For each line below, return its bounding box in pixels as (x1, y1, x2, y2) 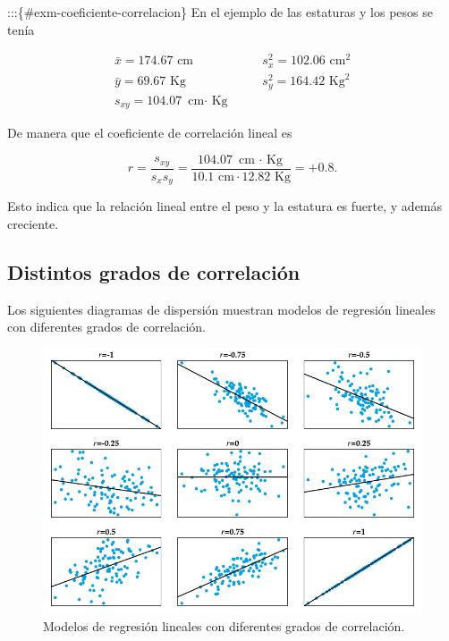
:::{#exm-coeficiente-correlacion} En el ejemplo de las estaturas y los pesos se (7, 3, 433, 21)
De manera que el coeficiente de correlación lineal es (7, 123, 292, 142)
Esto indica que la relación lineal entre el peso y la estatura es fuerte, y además (7, 197, 443, 215)
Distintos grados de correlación (7, 257, 301, 285)
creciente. (7, 214, 59, 232)
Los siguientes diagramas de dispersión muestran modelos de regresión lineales (7, 299, 436, 318)
